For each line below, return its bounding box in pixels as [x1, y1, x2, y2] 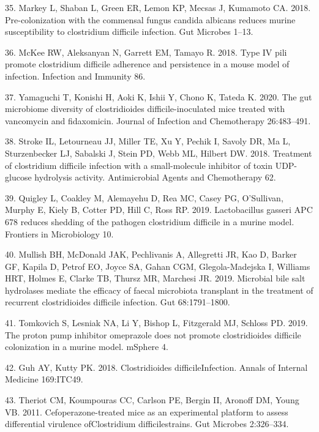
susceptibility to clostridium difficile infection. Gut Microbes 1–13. [5, 25, 253, 38]
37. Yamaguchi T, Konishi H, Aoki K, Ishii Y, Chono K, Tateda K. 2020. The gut [5, 90, 312, 103]
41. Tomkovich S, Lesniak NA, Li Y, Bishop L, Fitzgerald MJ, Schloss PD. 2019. [5, 316, 308, 329]
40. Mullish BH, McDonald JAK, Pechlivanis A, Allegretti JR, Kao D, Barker [5, 248, 297, 261]
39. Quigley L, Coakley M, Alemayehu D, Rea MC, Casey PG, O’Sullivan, [5, 191, 283, 204]
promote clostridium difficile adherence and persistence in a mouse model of [5, 58, 290, 70]
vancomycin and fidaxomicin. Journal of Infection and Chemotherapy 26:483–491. [5, 114, 311, 127]
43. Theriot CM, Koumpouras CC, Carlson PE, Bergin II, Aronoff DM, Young [5, 393, 299, 406]
